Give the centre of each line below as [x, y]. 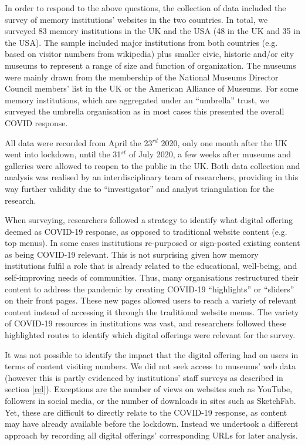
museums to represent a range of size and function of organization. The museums [150, 65]
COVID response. [36, 122]
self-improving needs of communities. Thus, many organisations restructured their [152, 277]
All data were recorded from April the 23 [79, 142]
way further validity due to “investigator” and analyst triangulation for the [140, 188]
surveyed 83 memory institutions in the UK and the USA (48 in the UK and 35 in [152, 31]
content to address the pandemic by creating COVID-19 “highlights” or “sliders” [150, 289]
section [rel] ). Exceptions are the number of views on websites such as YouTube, [149, 389]
